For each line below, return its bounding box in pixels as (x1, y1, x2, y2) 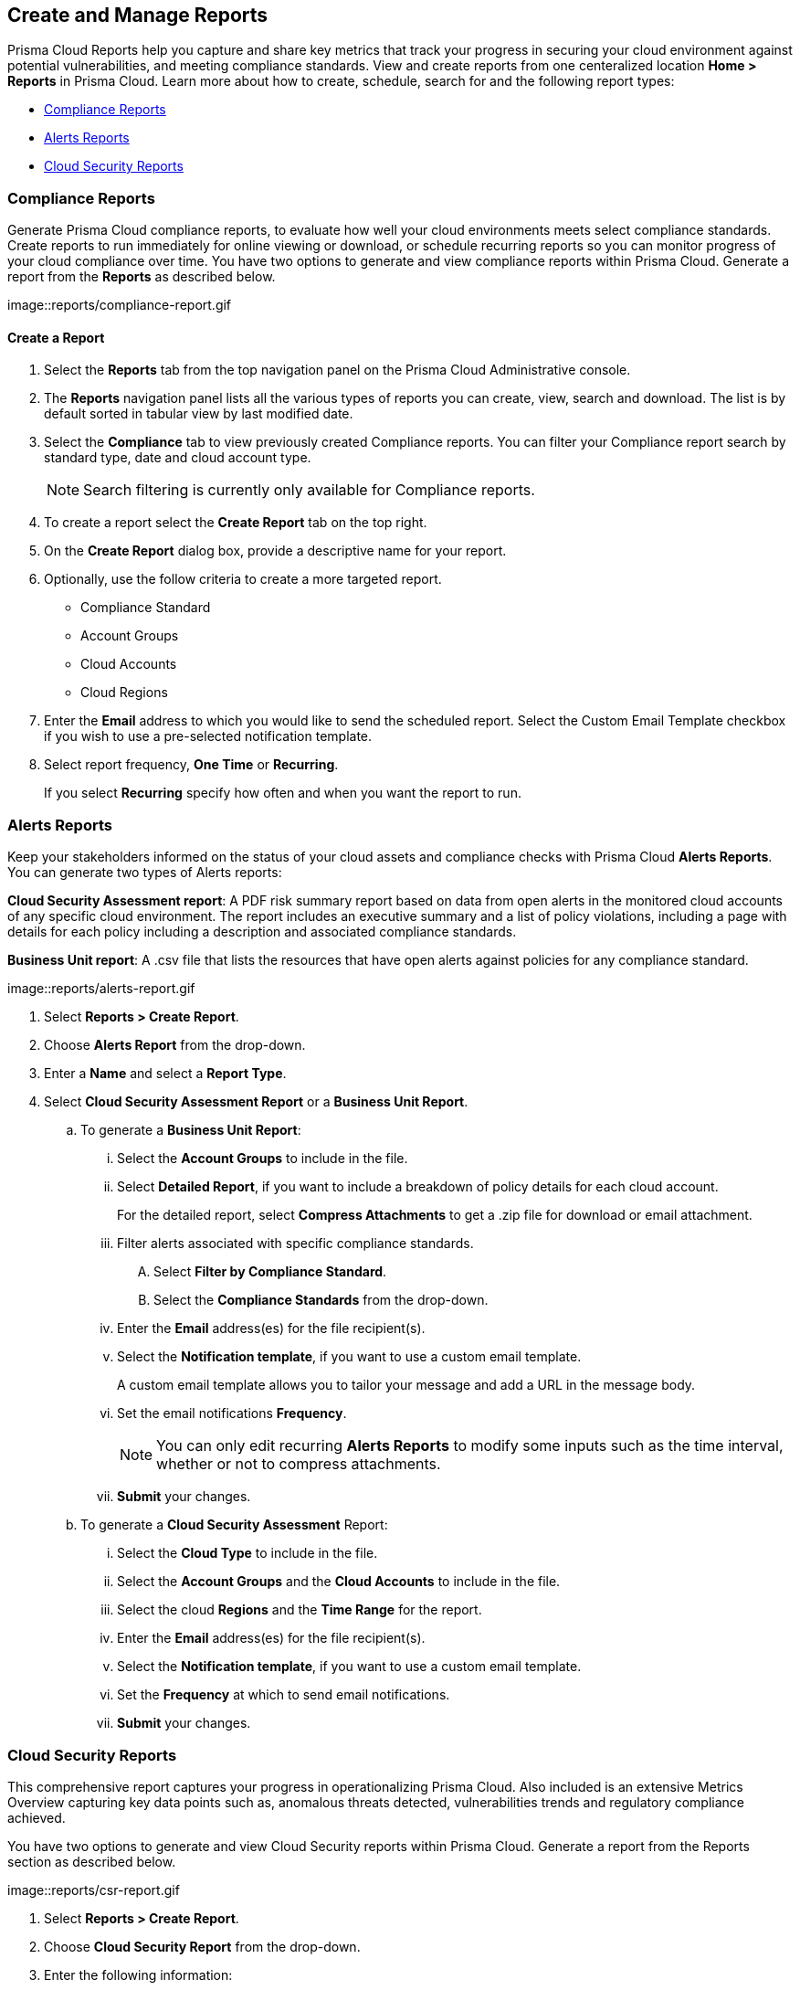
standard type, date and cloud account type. (44, 450, 311, 466)
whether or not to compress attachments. (156, 1455, 441, 1474)
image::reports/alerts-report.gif (7, 980, 195, 997)
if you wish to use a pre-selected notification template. (44, 728, 373, 745)
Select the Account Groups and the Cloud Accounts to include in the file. (117, 1573, 561, 1590)
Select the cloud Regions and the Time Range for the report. (117, 1602, 482, 1618)
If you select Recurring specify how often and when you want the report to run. (44, 785, 521, 801)
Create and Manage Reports (7, 4, 268, 26)
